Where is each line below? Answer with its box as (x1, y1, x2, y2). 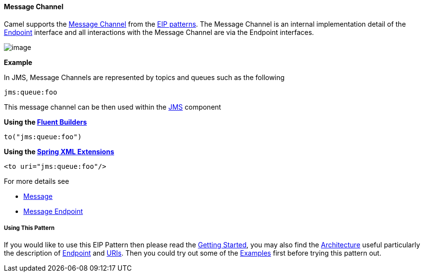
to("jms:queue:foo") (4, 132, 82, 141)
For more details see (4, 177, 69, 185)
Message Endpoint (23, 207, 83, 215)
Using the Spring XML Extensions (4, 147, 114, 156)
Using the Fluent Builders (4, 117, 87, 126)
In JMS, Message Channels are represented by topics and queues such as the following (4, 73, 285, 81)
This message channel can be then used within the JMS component (4, 102, 221, 111)
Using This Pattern (4, 225, 55, 231)
